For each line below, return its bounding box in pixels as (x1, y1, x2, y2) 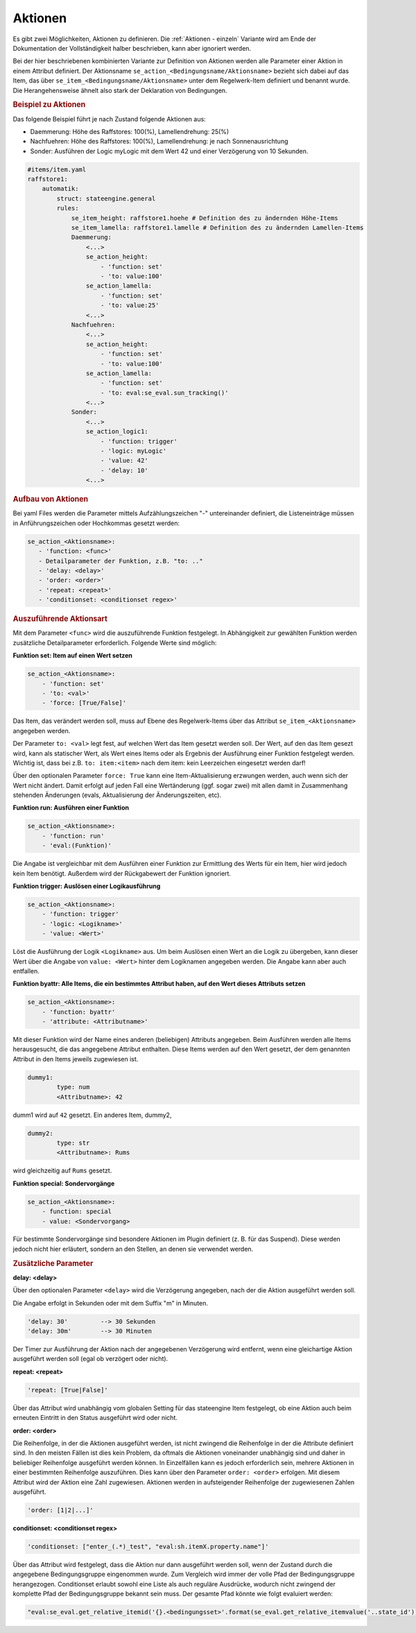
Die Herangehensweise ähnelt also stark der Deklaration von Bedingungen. (12, 86, 228, 94)
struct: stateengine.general (56, 194, 156, 203)
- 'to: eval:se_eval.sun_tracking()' (101, 388, 229, 397)
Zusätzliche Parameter (12, 1258, 94, 1268)
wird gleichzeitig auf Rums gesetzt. (12, 1166, 112, 1175)
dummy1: (27, 1073, 53, 1081)
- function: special (42, 1208, 112, 1215)
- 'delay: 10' (101, 466, 148, 474)
